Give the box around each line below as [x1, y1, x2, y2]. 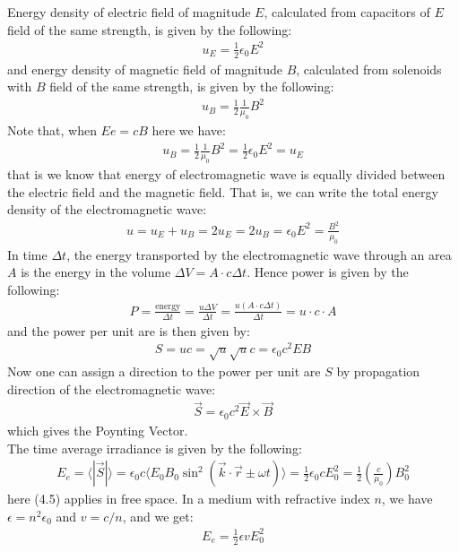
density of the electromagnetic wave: [7, 200, 207, 219]
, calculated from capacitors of [264, 3, 430, 21]
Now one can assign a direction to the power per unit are [7, 362, 321, 381]
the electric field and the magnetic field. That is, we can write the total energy [7, 182, 438, 201]
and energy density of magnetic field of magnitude [7, 59, 282, 78]
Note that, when [7, 121, 97, 140]
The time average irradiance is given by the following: [7, 438, 302, 457]
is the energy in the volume [21, 263, 171, 281]
